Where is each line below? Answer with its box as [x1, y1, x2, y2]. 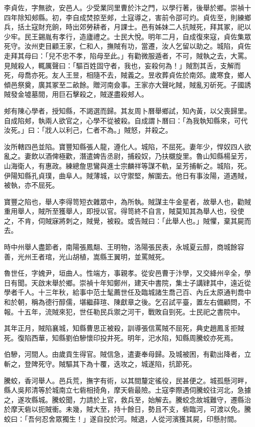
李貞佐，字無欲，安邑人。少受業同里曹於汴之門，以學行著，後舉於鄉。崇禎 [4, 2, 244, 12]
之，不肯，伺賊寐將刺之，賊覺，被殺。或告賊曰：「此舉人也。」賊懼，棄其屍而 [4, 215, 251, 226]
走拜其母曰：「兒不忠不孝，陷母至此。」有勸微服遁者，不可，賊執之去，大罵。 [4, 50, 251, 60]
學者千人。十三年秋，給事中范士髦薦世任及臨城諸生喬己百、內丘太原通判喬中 [4, 287, 251, 297]
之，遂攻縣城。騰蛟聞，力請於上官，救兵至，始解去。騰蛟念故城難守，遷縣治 [4, 394, 251, 404]
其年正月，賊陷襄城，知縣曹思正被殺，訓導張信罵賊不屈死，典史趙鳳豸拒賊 [4, 323, 244, 333]
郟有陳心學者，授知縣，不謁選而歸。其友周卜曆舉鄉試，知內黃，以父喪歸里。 [4, 105, 251, 115]
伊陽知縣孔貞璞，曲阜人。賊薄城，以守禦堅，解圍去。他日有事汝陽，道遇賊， [4, 170, 251, 180]
